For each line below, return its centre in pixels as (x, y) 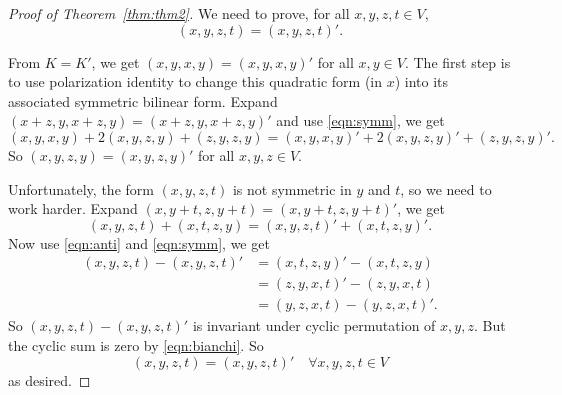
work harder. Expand (73, 208)
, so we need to (446, 188)
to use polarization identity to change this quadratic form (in (195, 81)
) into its (421, 81)
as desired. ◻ (49, 379)
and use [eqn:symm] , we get (360, 120)
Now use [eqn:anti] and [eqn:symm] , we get (139, 242)
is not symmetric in (292, 188)
